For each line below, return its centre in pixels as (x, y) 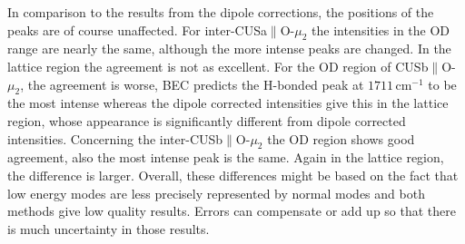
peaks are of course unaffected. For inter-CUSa (137, 29)
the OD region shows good (341, 138)
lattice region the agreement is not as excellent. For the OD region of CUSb (218, 66)
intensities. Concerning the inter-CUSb (115, 138)
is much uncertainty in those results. (109, 228)
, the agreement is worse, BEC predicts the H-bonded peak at (192, 84)
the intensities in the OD (381, 29)
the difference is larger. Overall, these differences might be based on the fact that (233, 175)
